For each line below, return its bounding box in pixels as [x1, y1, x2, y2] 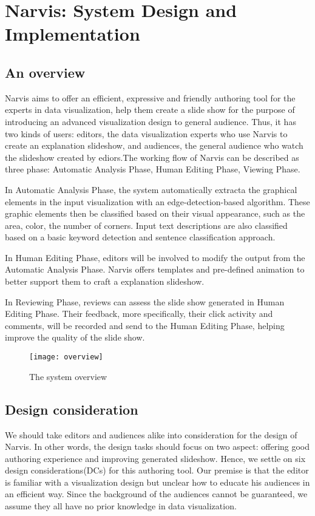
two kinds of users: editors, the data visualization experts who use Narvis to [5, 127, 288, 140]
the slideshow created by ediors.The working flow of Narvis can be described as [5, 151, 299, 163]
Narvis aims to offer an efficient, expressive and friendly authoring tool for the [5, 91, 296, 104]
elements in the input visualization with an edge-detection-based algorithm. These [5, 195, 310, 208]
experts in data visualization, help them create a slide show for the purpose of [5, 103, 295, 116]
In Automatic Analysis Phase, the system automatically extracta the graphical [5, 183, 297, 195]
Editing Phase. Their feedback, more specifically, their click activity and [5, 307, 273, 320]
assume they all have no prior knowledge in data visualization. [5, 500, 237, 512]
